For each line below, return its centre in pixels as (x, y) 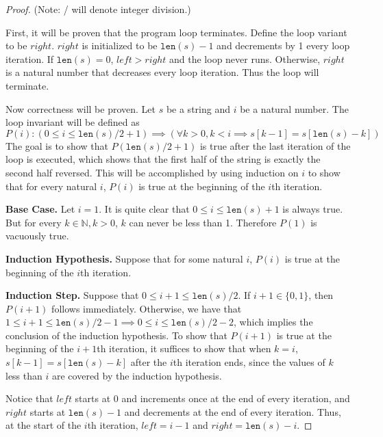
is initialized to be (120, 45)
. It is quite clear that (144, 209)
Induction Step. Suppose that (72, 295)
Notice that (29, 398)
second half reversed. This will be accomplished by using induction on (152, 172)
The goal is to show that (57, 145)
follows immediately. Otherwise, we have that (147, 308)
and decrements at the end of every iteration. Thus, (233, 411)
